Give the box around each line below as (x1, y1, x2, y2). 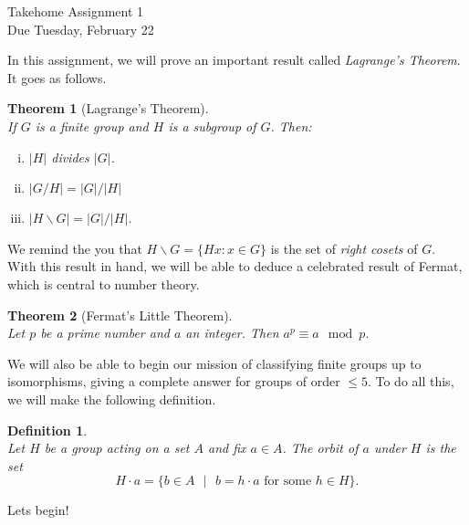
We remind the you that (7, 238, 142, 257)
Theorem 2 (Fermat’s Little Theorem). (7, 305, 233, 324)
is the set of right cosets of (270, 238, 418, 257)
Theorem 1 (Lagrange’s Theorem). (7, 99, 209, 118)
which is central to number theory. (7, 274, 200, 293)
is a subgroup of (168, 116, 256, 135)
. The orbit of (282, 438, 359, 457)
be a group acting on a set (44, 438, 190, 457)
